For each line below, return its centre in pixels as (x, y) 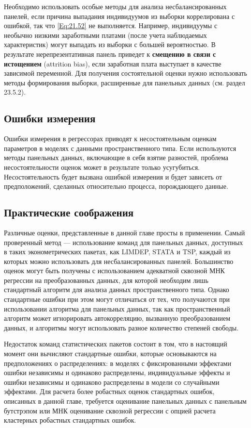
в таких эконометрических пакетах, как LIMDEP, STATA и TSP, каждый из (117, 252)
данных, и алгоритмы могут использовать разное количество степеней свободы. (121, 327)
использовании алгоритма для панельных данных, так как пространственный (117, 308)
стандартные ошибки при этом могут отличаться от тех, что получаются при (117, 299)
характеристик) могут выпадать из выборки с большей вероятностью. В (110, 44)
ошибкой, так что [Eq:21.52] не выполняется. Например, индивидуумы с (111, 25)
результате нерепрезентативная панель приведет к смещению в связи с (110, 54)
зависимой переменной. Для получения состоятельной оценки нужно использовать (125, 73)
